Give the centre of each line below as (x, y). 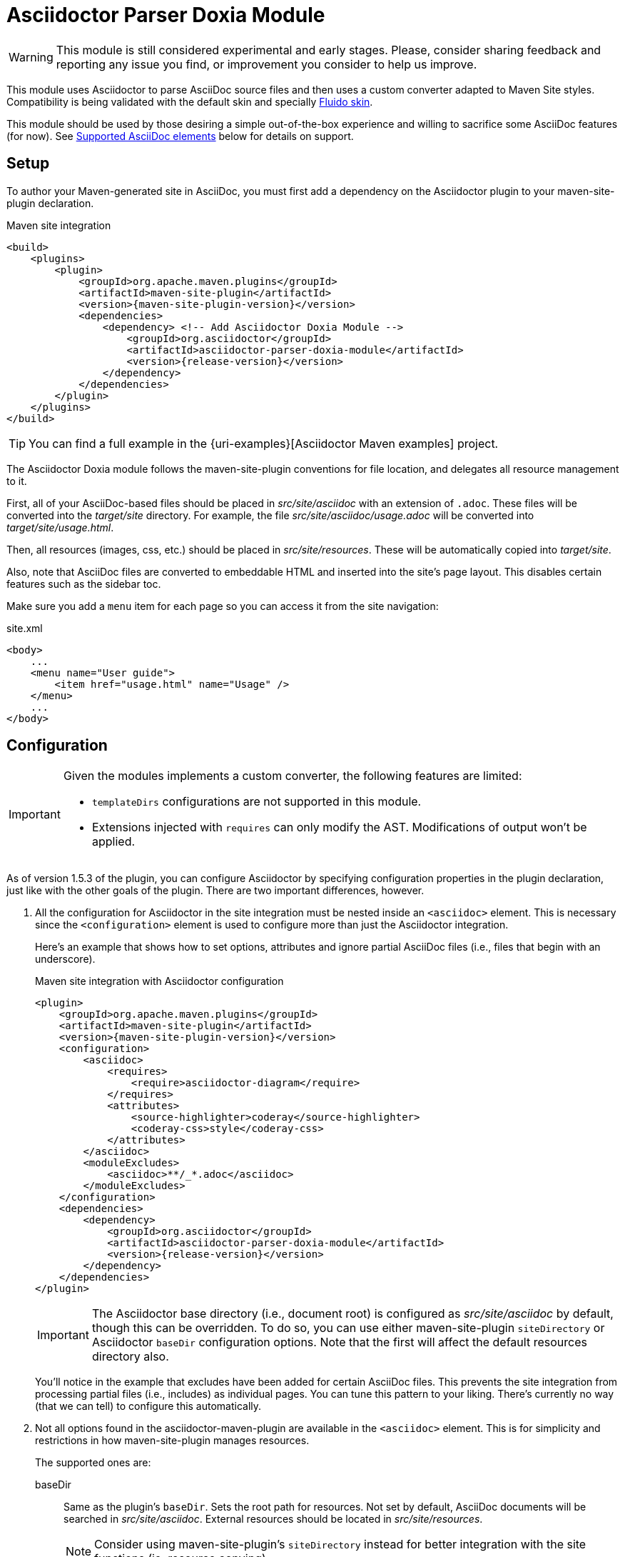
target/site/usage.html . (60, 527)
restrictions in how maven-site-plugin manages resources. (172, 1441)
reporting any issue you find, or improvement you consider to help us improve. (266, 64)
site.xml (25, 628)
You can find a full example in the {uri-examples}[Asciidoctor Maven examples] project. (264, 443)
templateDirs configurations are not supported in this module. (256, 802)
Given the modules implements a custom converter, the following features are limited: (293, 776)
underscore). (65, 959)
